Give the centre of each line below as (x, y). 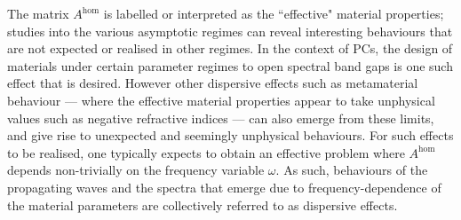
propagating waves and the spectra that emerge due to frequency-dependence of (224, 187)
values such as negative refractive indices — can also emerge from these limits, (221, 118)
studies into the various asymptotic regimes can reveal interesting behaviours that (230, 31)
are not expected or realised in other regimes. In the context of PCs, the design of (230, 48)
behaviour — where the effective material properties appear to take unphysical (221, 100)
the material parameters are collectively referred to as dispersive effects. (203, 204)
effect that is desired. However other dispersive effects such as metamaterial (213, 83)
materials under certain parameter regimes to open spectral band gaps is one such (230, 65)
